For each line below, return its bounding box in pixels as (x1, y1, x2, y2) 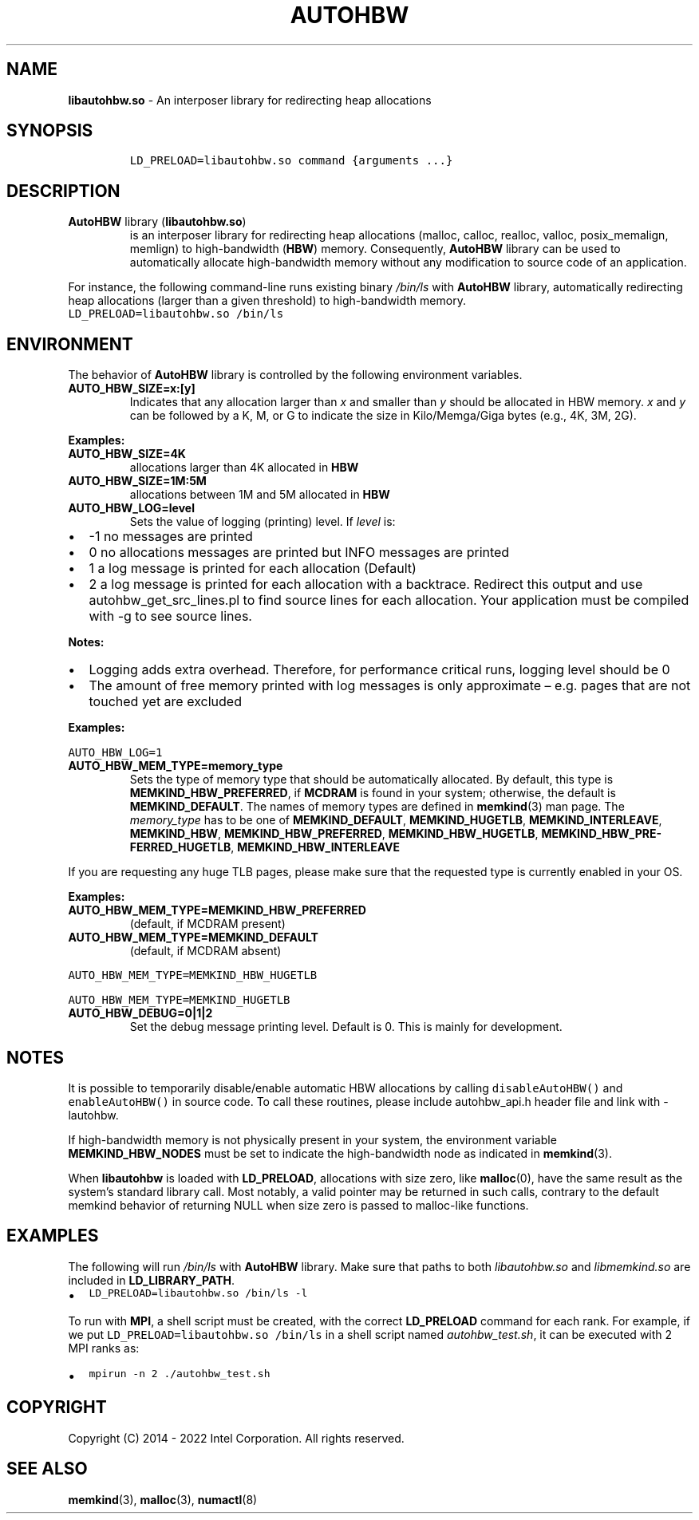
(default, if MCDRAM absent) (129, 944, 282, 958)
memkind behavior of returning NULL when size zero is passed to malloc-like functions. (68, 1198, 529, 1212)
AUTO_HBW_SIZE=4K (68, 447, 186, 461)
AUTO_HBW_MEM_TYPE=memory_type (68, 759, 283, 773)
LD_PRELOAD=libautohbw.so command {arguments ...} (129, 154, 453, 168)
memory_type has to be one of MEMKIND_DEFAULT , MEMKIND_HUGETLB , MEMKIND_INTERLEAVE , (129, 813, 662, 827)
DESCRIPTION (6, 180, 120, 201)
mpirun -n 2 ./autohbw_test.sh (89, 1367, 271, 1380)
